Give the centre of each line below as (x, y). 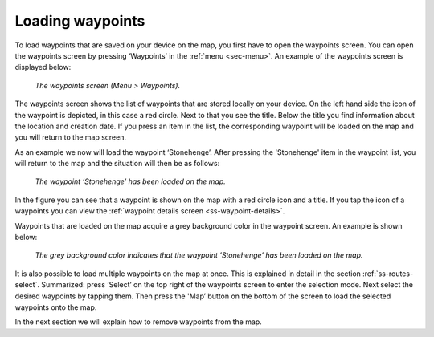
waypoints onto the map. (56, 307)
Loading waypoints (80, 21)
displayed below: (43, 67)
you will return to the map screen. (70, 137)
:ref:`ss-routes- (388, 274)
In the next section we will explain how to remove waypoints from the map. (139, 322)
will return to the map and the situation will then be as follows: (117, 164)
